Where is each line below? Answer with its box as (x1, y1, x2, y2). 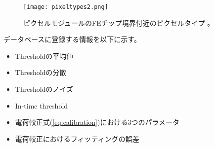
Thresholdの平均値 (15, 50, 74, 61)
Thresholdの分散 (15, 67, 67, 77)
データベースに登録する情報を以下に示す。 (3, 34, 141, 44)
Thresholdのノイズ (15, 84, 73, 94)
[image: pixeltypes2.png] (23, 3, 108, 10)
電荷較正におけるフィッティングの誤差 (15, 133, 139, 144)
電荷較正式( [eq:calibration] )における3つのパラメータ (15, 117, 179, 127)
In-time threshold (15, 100, 68, 110)
